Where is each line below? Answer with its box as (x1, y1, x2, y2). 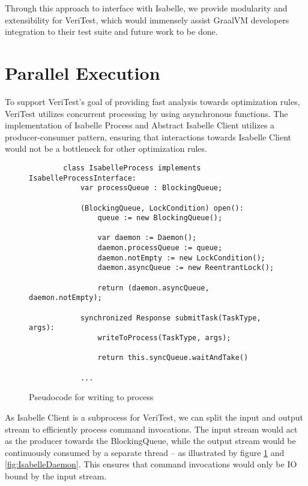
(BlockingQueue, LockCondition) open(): (80, 203, 244, 212)
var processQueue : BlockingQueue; (80, 184, 223, 193)
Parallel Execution (5, 60, 160, 85)
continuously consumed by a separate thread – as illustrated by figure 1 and (5, 446, 285, 458)
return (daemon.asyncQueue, (97, 283, 210, 292)
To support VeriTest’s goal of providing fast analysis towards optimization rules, (5, 95, 300, 107)
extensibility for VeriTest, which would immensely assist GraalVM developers (5, 13, 289, 26)
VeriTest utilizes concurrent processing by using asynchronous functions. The (5, 107, 288, 119)
